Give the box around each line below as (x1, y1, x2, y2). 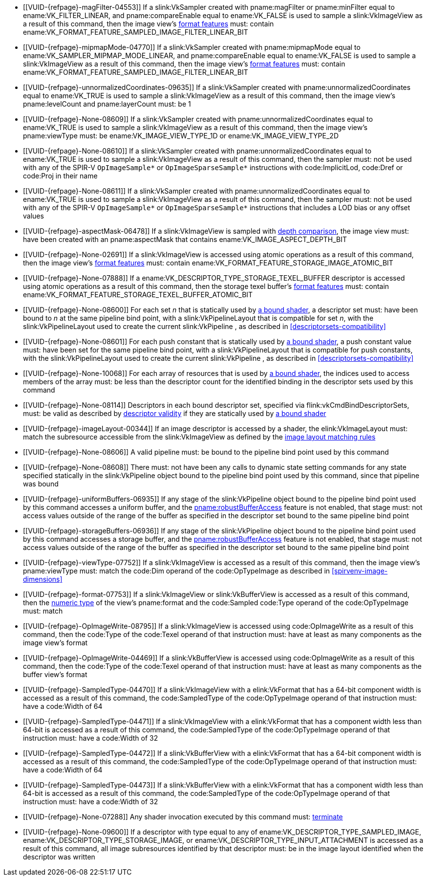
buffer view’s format (23, 670, 87, 679)
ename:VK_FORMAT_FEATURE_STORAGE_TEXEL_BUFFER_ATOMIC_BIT (23, 290, 253, 299)
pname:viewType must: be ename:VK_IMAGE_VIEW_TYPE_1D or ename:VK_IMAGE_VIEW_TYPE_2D (23, 132, 339, 140)
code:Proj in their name (23, 172, 98, 180)
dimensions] (23, 575, 63, 583)
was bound (23, 480, 59, 488)
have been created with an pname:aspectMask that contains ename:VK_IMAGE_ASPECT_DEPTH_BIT (23, 235, 347, 243)
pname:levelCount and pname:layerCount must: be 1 (23, 100, 191, 108)
